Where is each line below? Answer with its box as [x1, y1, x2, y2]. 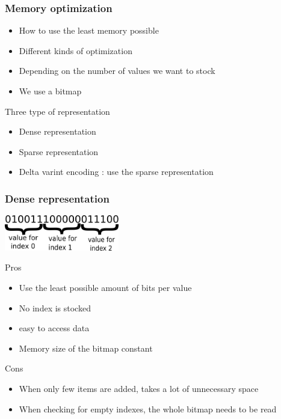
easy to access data [19, 322, 90, 334]
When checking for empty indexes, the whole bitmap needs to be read [19, 402, 277, 415]
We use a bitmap [19, 85, 82, 97]
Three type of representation [5, 105, 110, 117]
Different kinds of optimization [19, 44, 132, 57]
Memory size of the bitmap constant [19, 341, 153, 354]
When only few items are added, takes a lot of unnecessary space [19, 382, 259, 395]
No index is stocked [19, 301, 91, 314]
